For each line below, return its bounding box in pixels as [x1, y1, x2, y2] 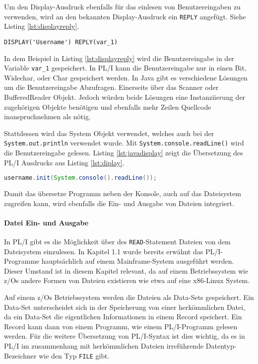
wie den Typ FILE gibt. [39, 350, 110, 361]
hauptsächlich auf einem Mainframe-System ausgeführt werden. [41, 256, 234, 266]
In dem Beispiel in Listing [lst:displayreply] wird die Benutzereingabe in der [4, 53, 234, 63]
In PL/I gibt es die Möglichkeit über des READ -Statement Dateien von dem [4, 236, 231, 247]
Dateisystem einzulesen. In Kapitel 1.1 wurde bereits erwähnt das [4, 246, 203, 256]
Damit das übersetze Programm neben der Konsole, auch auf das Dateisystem [4, 188, 241, 199]
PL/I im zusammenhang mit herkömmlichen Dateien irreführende [4, 341, 204, 351]
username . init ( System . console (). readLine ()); [4, 174, 157, 182]
